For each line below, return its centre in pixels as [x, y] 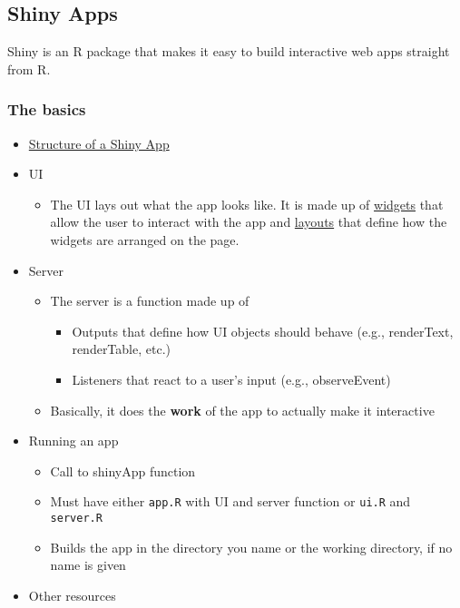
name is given [88, 565]
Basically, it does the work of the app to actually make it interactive [242, 410]
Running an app [73, 441]
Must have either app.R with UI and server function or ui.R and [230, 501]
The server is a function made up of [150, 301]
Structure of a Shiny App [99, 143]
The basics [47, 109]
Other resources [72, 595]
